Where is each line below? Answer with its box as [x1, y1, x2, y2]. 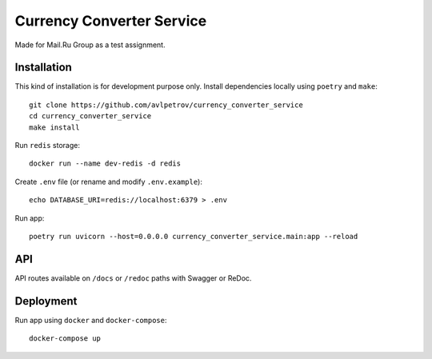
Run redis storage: [14, 141, 80, 150]
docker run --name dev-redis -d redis [29, 159, 182, 168]
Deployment [14, 294, 78, 308]
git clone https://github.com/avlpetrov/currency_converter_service [29, 100, 303, 110]
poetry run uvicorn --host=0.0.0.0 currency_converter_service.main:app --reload [29, 232, 358, 241]
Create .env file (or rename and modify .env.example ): [14, 177, 203, 186]
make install [29, 122, 80, 132]
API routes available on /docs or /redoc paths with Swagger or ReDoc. [14, 273, 252, 283]
